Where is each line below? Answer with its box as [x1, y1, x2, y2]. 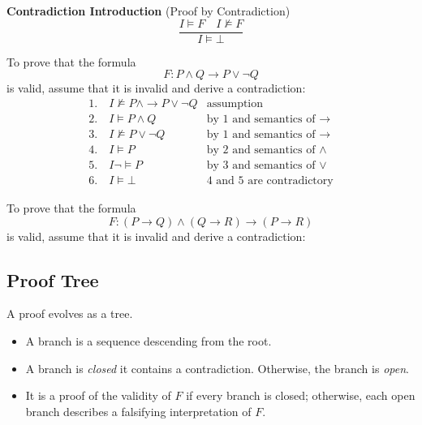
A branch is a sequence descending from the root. [25, 333, 272, 350]
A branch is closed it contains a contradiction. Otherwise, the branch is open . [25, 359, 409, 376]
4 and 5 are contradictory [206, 175, 334, 187]
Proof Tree [6, 267, 99, 292]
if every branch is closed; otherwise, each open [186, 387, 416, 404]
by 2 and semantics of [206, 144, 316, 156]
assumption [206, 97, 264, 109]
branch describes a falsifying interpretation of [25, 402, 252, 419]
